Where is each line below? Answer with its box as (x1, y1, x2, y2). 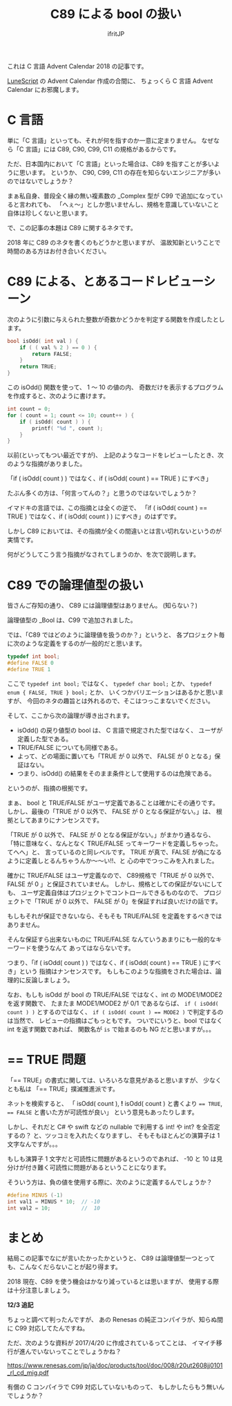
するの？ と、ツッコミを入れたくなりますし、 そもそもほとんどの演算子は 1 (7, 1131, 220, 1139)
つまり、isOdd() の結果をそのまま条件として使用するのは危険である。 (17, 769, 215, 778)
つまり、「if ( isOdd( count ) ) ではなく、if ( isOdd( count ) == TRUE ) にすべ (7, 958, 221, 966)
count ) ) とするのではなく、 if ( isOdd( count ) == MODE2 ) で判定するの (7, 1007, 224, 1016)
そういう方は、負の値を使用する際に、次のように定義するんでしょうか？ (7, 1178, 213, 1186)
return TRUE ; (19, 364, 57, 371)
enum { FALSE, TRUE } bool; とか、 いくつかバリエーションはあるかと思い (7, 688, 218, 696)
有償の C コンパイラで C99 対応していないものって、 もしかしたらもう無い (7, 1383, 219, 1391)
